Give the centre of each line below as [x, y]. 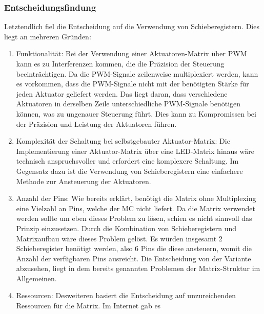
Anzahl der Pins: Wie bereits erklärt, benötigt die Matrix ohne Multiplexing [136, 198]
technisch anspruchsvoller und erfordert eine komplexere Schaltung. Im [127, 161]
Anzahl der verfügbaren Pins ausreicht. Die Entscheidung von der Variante [134, 258]
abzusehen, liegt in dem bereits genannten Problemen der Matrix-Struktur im [138, 268]
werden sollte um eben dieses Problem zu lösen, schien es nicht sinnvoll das [134, 218]
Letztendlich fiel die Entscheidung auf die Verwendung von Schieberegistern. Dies [132, 26]
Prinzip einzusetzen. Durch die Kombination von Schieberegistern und [126, 228]
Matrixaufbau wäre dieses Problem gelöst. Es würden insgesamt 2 [119, 238]
